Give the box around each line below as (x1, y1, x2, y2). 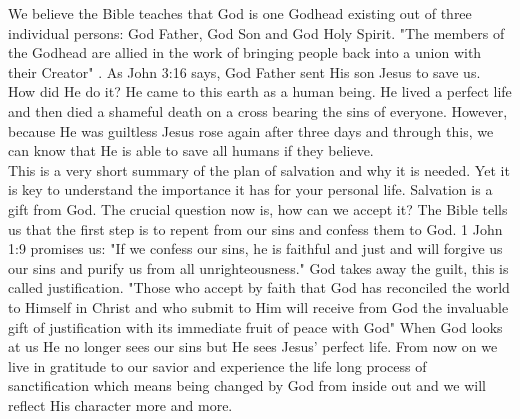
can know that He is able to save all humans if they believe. (8, 140, 374, 161)
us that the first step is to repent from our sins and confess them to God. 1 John (8, 218, 503, 239)
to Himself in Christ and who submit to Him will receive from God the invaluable (8, 296, 509, 317)
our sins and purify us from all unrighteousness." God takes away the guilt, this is (8, 257, 509, 278)
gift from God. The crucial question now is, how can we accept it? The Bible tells (8, 198, 508, 219)
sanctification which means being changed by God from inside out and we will (8, 375, 486, 396)
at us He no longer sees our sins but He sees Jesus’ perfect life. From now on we (8, 336, 498, 357)
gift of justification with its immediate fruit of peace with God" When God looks (8, 316, 503, 337)
